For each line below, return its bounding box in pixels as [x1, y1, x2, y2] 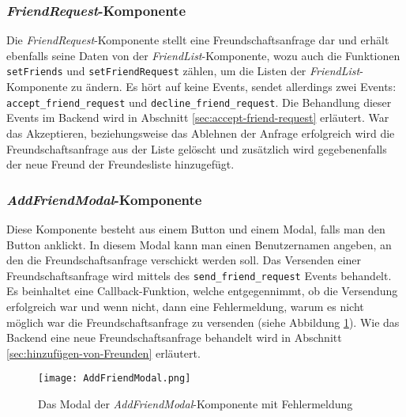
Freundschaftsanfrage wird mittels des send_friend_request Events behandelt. [6, 267, 392, 283]
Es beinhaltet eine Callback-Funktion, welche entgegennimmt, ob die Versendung [6, 282, 398, 299]
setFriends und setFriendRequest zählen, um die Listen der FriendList [6, 63, 360, 79]
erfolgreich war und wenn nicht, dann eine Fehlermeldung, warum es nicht [6, 298, 364, 314]
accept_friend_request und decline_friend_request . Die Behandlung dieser [6, 93, 392, 110]
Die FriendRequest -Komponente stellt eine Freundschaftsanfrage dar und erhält [6, 32, 389, 48]
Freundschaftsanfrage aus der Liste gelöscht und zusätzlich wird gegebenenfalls [6, 140, 387, 157]
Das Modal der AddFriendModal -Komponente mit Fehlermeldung [38, 395, 353, 411]
